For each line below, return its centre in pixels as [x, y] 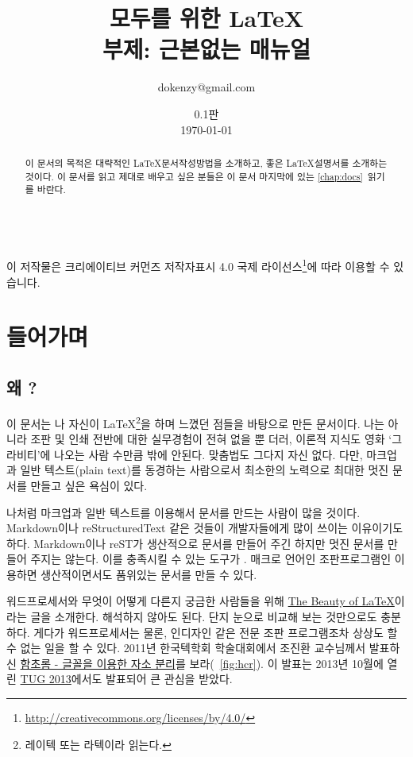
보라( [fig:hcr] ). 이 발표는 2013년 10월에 [286, 663]
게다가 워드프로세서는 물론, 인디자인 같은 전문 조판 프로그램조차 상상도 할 [216, 632]
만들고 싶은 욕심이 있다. [89, 485]
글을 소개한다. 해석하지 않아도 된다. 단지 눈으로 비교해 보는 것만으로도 [204, 617]
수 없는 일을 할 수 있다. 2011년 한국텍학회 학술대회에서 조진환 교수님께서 [186, 648]
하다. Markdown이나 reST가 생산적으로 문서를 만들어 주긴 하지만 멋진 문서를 [195, 543]
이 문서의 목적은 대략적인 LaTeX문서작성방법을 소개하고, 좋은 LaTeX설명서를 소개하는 [206, 162]
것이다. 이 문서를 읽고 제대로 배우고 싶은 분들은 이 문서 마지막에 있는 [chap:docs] [194, 176]
